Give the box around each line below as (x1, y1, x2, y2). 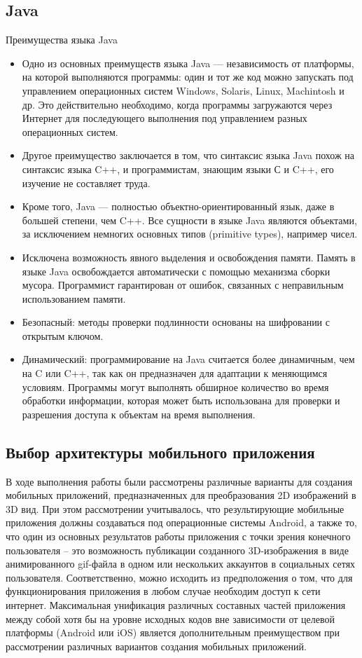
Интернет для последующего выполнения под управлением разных (22, 111, 307, 125)
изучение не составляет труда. (22, 175, 151, 190)
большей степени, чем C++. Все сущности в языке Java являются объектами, (22, 212, 357, 227)
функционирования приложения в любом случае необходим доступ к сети (6, 584, 321, 598)
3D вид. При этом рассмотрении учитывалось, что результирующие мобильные (6, 501, 344, 516)
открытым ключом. (22, 328, 104, 343)
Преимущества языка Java (6, 32, 118, 47)
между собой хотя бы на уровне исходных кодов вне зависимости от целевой (6, 611, 335, 626)
